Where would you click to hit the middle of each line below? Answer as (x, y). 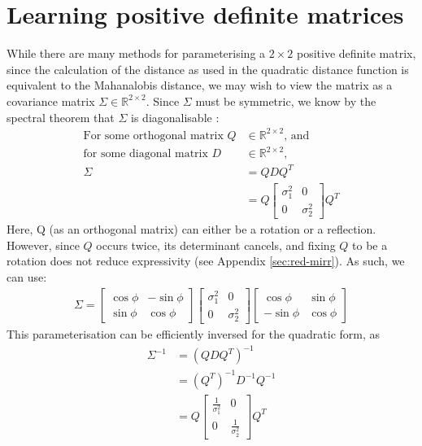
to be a (370, 245)
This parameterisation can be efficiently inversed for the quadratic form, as (194, 334)
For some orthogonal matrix (153, 136)
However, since (43, 245)
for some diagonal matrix (146, 154)
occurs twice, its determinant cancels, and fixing (216, 245)
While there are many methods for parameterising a (136, 53)
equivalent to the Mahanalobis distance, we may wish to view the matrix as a (200, 85)
